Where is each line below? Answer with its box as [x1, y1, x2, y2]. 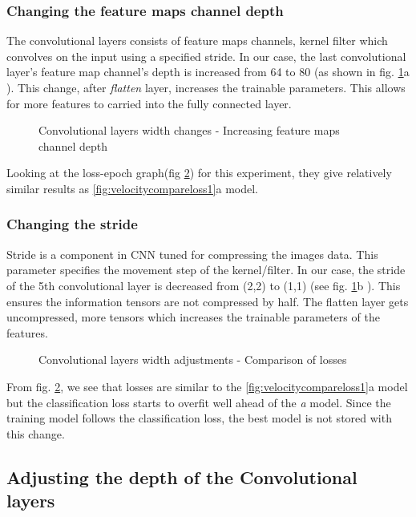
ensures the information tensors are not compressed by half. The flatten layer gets [6, 293, 409, 309]
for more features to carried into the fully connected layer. [6, 95, 292, 111]
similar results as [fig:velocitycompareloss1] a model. [6, 180, 259, 196]
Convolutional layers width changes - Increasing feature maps [38, 122, 340, 139]
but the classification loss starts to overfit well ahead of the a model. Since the [6, 394, 391, 410]
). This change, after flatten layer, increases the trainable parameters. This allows [6, 79, 406, 95]
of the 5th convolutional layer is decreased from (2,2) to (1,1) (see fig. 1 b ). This [6, 277, 401, 293]
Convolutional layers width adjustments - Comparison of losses [38, 351, 347, 368]
